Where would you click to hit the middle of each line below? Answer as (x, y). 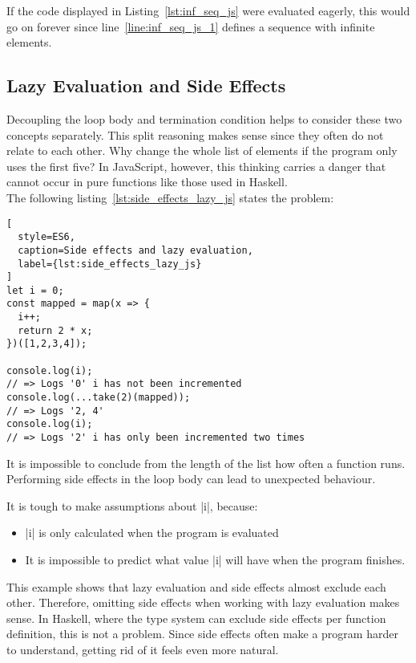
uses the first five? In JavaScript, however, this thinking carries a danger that (196, 166)
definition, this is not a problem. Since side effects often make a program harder (202, 634)
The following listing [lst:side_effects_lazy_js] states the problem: (170, 197)
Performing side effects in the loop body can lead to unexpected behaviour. (191, 479)
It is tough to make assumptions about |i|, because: (132, 505)
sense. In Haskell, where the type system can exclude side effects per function (196, 618)
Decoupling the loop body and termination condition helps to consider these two (204, 118)
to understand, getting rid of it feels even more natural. (143, 650)
